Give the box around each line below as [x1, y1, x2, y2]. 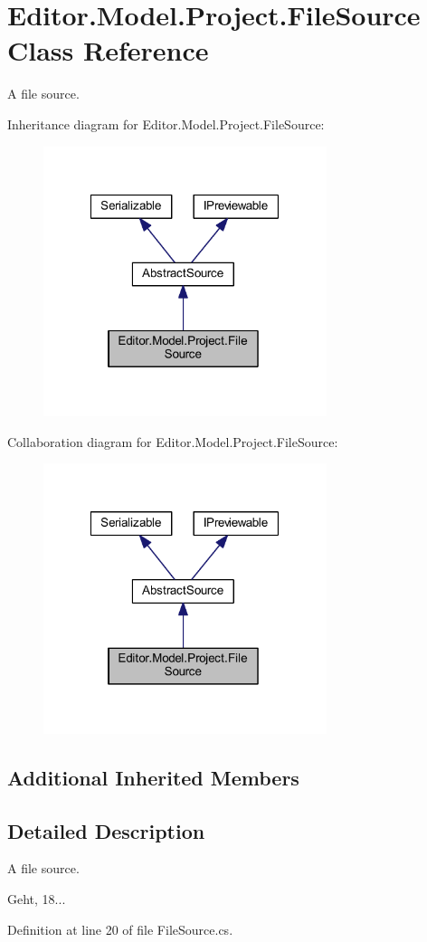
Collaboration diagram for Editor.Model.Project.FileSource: [7, 432, 338, 451]
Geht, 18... [7, 890, 66, 909]
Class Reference [7, 32, 209, 69]
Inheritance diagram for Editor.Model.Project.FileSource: [7, 114, 325, 133]
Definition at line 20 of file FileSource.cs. [7, 919, 233, 938]
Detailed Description [7, 816, 205, 844]
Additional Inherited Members [7, 763, 299, 791]
